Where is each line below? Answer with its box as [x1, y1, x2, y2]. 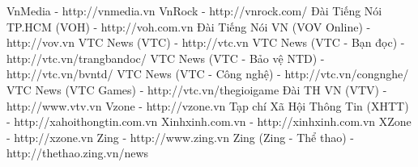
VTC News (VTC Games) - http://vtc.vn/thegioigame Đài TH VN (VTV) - [6, 81, 387, 98]
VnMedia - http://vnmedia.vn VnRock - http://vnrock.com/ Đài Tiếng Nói [6, 2, 382, 19]
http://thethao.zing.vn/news [6, 144, 149, 161]
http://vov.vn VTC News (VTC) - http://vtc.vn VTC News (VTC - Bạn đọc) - [6, 34, 405, 51]
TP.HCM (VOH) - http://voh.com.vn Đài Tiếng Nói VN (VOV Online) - [6, 18, 371, 35]
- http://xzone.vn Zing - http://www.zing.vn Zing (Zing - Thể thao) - [6, 128, 354, 145]
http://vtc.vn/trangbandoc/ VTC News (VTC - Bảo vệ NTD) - [6, 49, 325, 66]
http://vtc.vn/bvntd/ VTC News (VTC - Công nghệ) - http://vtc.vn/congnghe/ [6, 65, 409, 82]
